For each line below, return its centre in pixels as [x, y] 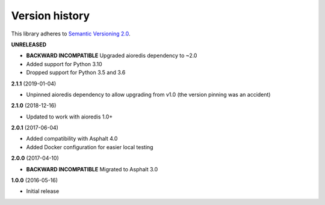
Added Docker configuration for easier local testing [90, 147]
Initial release [43, 191]
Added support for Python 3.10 [64, 64]
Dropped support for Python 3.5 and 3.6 [76, 73]
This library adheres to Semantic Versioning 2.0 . [71, 34]
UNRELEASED [29, 44]
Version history [51, 16]
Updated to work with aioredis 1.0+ [70, 117]
